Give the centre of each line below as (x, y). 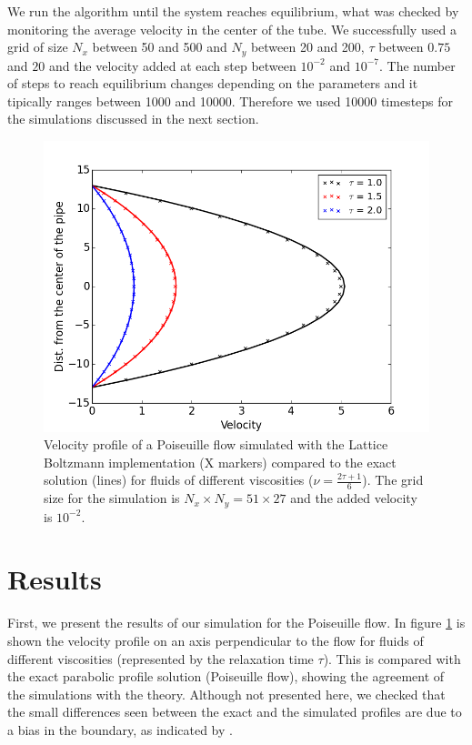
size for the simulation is (112, 498)
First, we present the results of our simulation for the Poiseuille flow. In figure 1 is (236, 623)
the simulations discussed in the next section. (133, 119)
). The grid (393, 480)
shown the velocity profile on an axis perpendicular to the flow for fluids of (216, 640)
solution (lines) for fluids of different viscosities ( (179, 480)
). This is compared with (392, 658)
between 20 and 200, (307, 47)
